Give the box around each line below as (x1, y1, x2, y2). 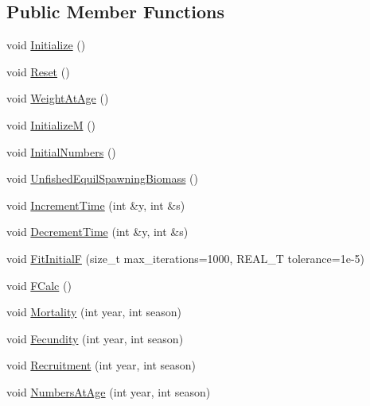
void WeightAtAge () (6, 90, 109, 106)
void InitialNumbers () (6, 143, 116, 160)
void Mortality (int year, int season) (6, 304, 181, 320)
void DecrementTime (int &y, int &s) (6, 223, 189, 240)
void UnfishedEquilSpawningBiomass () (6, 170, 199, 187)
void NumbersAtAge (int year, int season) (6, 383, 211, 400)
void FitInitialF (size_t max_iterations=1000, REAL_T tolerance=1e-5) (6, 249, 365, 266)
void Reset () (6, 63, 70, 79)
